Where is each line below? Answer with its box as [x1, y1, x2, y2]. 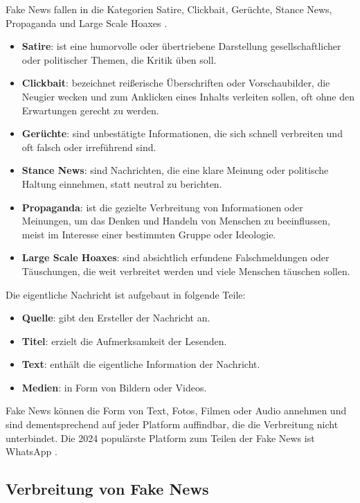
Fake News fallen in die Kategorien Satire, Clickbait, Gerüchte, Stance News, [6, 2, 332, 16]
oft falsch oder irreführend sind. [21, 139, 156, 154]
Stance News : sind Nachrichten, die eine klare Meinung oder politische [21, 163, 329, 177]
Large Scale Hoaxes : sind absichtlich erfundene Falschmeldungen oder [21, 250, 330, 265]
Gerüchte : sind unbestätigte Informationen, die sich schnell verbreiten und [21, 126, 343, 141]
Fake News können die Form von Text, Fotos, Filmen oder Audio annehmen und [6, 403, 347, 418]
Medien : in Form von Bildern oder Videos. [21, 380, 207, 394]
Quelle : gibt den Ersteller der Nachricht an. [21, 310, 210, 325]
